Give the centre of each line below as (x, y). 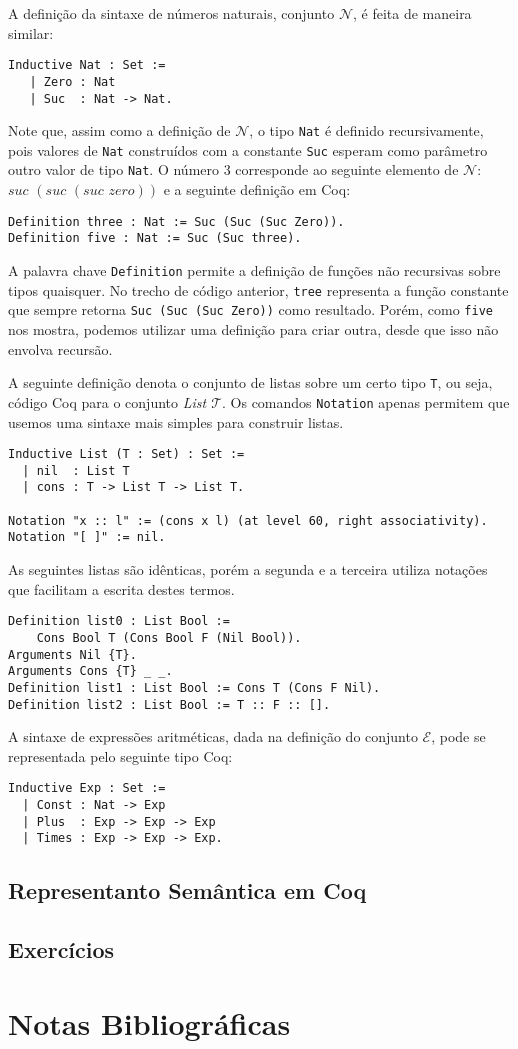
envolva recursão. (60, 348)
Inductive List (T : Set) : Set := (126, 454)
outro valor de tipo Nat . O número (114, 169)
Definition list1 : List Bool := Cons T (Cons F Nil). (194, 687)
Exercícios (61, 949)
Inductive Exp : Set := (87, 788)
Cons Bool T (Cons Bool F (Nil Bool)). (169, 637)
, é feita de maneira (412, 13)
